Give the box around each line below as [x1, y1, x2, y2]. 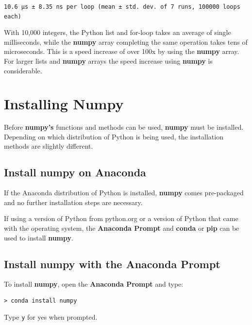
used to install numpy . [4, 232, 73, 242]
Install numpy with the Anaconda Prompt [4, 256, 220, 271]
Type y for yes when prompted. [4, 311, 98, 322]
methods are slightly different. [4, 141, 93, 151]
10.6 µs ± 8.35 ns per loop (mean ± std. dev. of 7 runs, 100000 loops [4, 3, 240, 10]
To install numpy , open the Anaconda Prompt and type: [4, 279, 184, 289]
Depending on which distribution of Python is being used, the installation [4, 131, 223, 141]
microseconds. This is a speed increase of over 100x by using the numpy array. [4, 46, 239, 56]
